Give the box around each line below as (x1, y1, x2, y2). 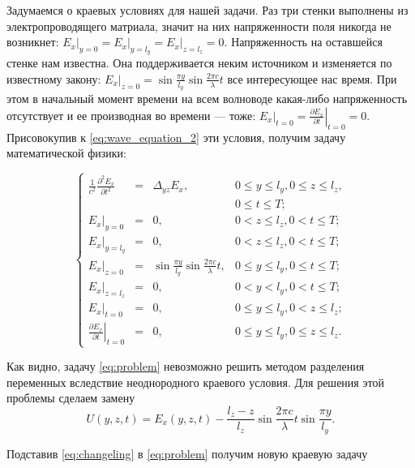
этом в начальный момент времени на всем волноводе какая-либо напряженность (6, 90, 408, 107)
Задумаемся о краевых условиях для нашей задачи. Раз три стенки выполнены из (6, 2, 409, 18)
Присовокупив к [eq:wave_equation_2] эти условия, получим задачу (6, 128, 346, 145)
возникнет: (6, 33, 59, 50)
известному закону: (6, 70, 101, 87)
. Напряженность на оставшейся (224, 33, 383, 50)
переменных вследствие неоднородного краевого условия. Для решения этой (6, 373, 384, 390)
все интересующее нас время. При (227, 70, 397, 87)
